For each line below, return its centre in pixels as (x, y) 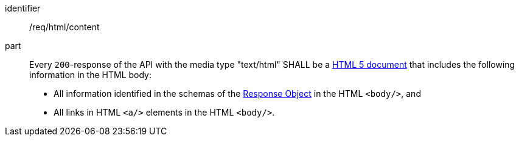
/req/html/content (64, 27)
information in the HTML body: (91, 75)
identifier (23, 8)
